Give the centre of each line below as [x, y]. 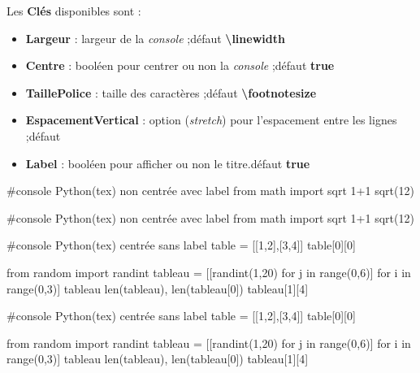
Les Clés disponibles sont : [74, 11]
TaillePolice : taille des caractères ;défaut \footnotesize [171, 92]
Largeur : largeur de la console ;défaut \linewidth [155, 38]
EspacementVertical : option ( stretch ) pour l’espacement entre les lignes [211, 120]
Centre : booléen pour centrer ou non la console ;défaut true [180, 65]
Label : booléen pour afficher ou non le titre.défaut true [168, 163]
